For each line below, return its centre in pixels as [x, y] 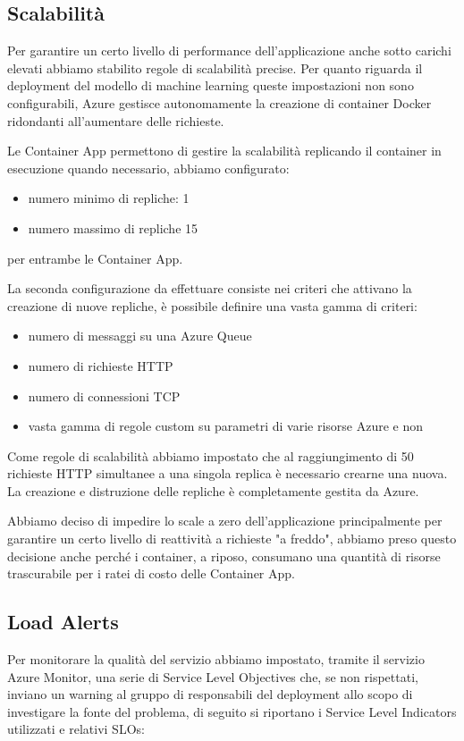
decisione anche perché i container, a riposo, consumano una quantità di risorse [224, 556]
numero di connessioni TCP [104, 396]
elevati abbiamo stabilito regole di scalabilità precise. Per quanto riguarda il [215, 67]
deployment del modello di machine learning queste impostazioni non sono [211, 85]
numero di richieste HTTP [101, 365]
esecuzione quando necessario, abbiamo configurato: [148, 168]
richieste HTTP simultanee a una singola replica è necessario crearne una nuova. [228, 473]
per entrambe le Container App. [95, 258]
